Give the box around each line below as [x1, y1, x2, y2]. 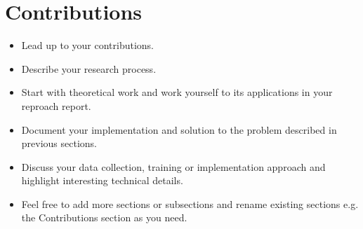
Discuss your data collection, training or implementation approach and [21, 159, 326, 174]
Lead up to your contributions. [21, 38, 154, 53]
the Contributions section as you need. [21, 210, 187, 225]
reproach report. [21, 98, 91, 113]
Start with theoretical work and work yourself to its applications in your [21, 85, 333, 99]
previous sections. [21, 136, 98, 151]
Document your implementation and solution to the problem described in [21, 122, 337, 137]
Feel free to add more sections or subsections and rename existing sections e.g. [21, 196, 359, 211]
